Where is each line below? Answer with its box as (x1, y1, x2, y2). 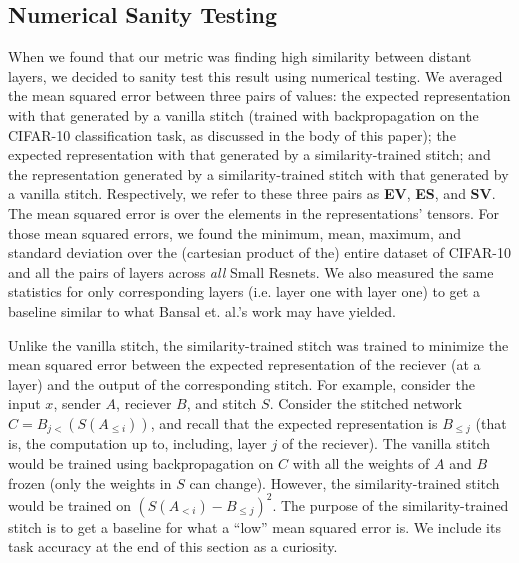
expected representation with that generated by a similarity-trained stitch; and (8, 144, 491, 165)
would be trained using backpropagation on (8, 452, 274, 473)
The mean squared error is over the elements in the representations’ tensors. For (8, 202, 500, 223)
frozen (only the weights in (8, 472, 172, 493)
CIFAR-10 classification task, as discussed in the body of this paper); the (8, 124, 456, 145)
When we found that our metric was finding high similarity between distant (8, 46, 472, 67)
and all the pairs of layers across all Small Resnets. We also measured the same (8, 261, 494, 282)
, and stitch (186, 393, 257, 414)
